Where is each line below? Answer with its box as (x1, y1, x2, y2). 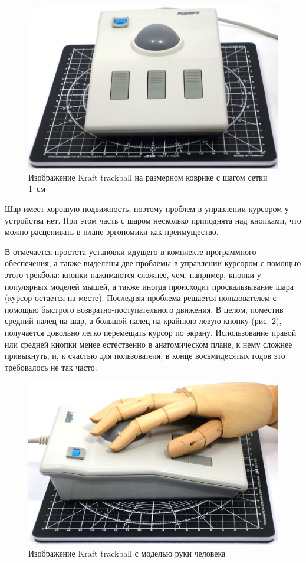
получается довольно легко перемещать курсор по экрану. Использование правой (5, 326, 297, 338)
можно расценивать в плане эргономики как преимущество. (5, 225, 219, 238)
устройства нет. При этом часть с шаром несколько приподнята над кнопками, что (5, 214, 301, 226)
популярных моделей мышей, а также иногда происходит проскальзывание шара (5, 280, 294, 292)
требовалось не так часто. (5, 361, 97, 373)
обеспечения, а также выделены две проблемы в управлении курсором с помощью (5, 257, 301, 269)
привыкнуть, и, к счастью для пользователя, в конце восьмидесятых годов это (5, 349, 285, 362)
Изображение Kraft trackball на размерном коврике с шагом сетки (28, 171, 268, 183)
